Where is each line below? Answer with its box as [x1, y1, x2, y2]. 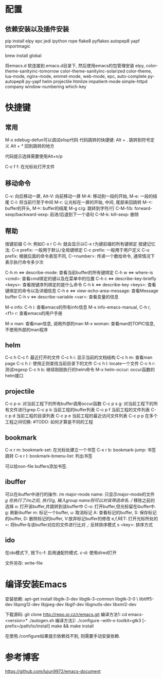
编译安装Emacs [5, 579, 67, 590]
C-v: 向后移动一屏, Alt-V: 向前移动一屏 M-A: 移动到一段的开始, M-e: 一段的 [5, 193, 153, 199]
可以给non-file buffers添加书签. [5, 463, 68, 469]
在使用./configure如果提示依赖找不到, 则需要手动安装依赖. [5, 633, 121, 639]
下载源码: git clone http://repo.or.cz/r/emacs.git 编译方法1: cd [5, 611, 127, 617]
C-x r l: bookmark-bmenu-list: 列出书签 [14, 453, 92, 459]
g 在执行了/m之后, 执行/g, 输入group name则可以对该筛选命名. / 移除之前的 [5, 497, 155, 503]
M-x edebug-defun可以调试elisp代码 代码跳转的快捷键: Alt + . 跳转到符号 [5, 137, 151, 143]
